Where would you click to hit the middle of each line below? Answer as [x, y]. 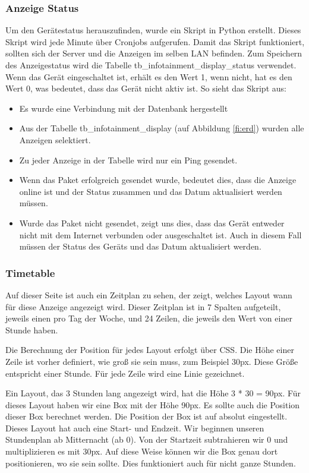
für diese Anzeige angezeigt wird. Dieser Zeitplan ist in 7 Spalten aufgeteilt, [143, 306]
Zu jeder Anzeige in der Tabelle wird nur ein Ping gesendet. [128, 160]
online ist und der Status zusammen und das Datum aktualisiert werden [151, 191]
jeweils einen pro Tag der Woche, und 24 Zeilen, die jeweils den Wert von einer [149, 318]
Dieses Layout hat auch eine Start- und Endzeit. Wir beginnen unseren [135, 428]
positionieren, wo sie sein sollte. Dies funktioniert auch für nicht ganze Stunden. [151, 463]
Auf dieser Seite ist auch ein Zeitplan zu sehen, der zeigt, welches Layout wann [149, 294]
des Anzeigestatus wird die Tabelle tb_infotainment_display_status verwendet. [151, 65]
